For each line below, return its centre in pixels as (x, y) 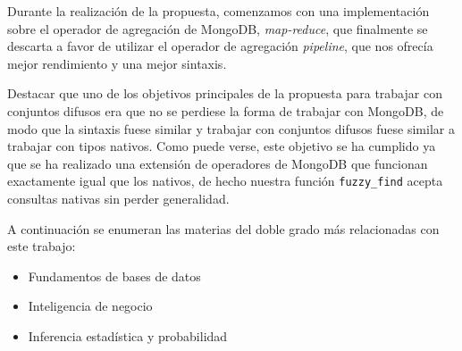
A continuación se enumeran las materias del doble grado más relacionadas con (223, 228)
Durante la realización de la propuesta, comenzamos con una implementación (218, 11)
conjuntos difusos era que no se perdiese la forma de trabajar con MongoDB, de (226, 110)
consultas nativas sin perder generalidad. (118, 198)
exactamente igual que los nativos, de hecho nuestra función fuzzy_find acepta (225, 181)
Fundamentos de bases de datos (114, 276)
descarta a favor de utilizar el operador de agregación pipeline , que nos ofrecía (220, 46)
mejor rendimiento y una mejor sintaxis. (117, 63)
